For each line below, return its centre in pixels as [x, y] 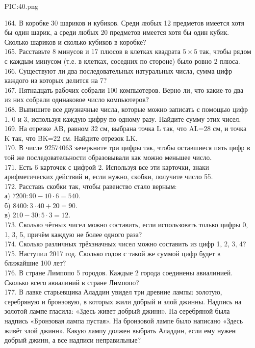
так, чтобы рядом [225, 51]
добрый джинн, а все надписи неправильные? [73, 340]
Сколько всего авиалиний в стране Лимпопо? [72, 282]
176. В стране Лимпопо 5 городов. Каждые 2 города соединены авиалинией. [119, 273]
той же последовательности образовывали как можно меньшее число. [108, 157]
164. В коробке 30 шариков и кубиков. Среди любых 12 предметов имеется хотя [124, 22]
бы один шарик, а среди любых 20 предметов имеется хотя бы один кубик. [117, 32]
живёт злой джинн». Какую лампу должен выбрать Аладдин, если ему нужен [120, 330]
